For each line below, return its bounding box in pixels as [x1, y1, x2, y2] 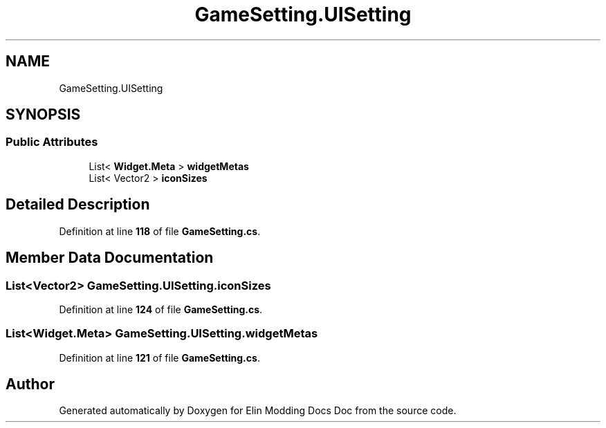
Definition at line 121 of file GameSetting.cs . [59, 351, 260, 364]
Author [6, 375, 55, 393]
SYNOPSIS [6, 106, 81, 124]
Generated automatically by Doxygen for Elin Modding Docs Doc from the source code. [59, 404, 457, 417]
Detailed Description [6, 196, 150, 214]
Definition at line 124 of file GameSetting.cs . [59, 303, 263, 315]
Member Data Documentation [6, 249, 214, 267]
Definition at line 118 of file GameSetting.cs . [59, 225, 261, 237]
